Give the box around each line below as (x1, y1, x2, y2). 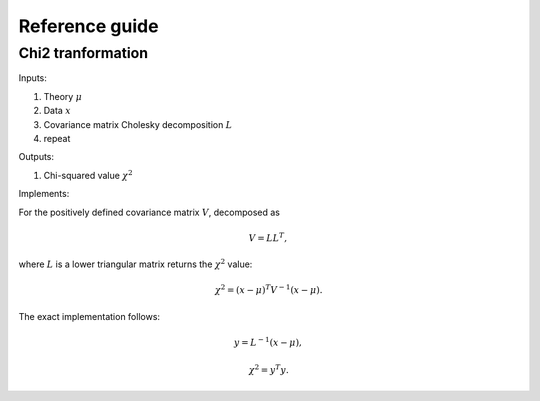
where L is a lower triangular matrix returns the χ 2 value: (18, 257, 253, 270)
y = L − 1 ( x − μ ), (233, 335, 302, 348)
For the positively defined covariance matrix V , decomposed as (18, 206, 280, 218)
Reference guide (18, 15, 159, 37)
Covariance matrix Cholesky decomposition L (43, 118, 233, 130)
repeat (43, 132, 71, 144)
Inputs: (18, 72, 47, 84)
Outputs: (18, 151, 55, 163)
